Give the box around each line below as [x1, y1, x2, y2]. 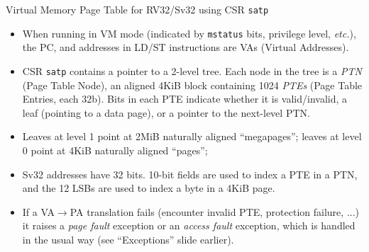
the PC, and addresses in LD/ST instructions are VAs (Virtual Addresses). [22, 40, 349, 55]
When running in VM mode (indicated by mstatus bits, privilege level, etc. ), [22, 25, 356, 40]
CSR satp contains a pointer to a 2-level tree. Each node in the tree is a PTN [22, 63, 362, 78]
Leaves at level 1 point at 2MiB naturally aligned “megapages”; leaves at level [22, 129, 362, 144]
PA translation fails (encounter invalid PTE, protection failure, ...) [70, 204, 359, 219]
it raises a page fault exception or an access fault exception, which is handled [22, 218, 356, 233]
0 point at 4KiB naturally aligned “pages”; [22, 142, 208, 157]
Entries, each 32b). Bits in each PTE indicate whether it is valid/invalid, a [22, 91, 348, 106]
